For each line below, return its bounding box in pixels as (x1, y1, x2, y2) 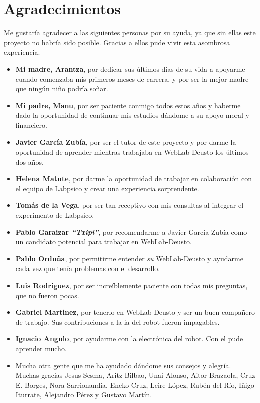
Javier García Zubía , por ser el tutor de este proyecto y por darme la (15, 137, 236, 147)
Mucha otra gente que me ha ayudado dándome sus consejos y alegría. (15, 360, 231, 370)
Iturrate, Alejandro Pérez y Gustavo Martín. (15, 389, 152, 400)
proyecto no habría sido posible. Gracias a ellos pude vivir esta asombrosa (4, 37, 230, 47)
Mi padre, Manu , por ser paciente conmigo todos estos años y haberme (15, 100, 241, 110)
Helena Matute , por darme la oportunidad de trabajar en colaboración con (15, 173, 252, 184)
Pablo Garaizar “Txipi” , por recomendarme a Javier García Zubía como (15, 226, 247, 237)
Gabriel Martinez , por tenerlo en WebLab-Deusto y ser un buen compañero (15, 307, 255, 317)
